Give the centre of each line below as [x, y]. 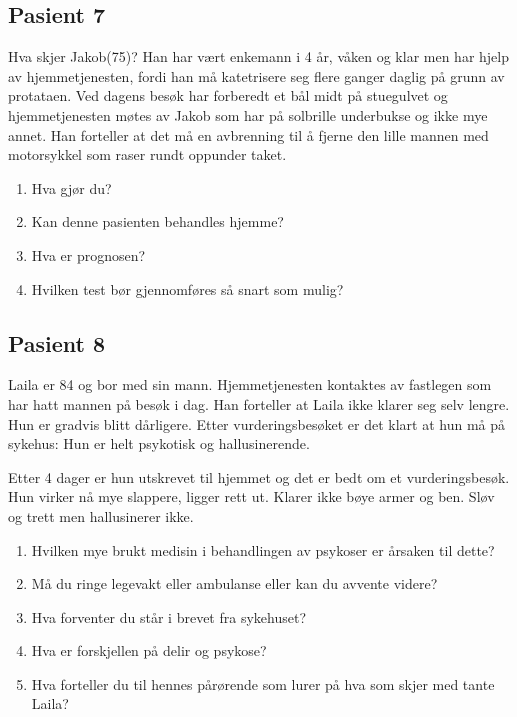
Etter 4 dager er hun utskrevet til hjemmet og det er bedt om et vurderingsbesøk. [259, 476]
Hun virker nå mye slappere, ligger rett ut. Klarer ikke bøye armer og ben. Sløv [251, 496]
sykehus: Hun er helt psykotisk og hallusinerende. [159, 443]
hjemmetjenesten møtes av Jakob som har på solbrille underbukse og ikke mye [248, 114]
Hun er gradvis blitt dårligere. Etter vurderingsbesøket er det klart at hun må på [257, 423]
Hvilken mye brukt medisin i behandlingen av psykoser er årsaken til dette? [263, 549]
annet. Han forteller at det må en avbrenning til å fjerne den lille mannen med [248, 134]
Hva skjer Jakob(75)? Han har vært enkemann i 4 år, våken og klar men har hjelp [259, 56]
